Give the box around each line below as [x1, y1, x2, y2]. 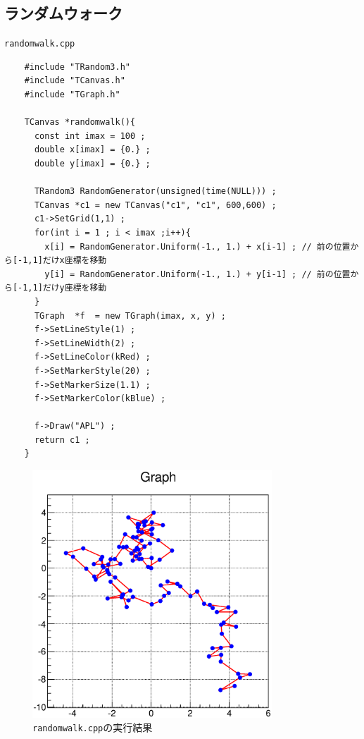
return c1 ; [34, 434, 90, 445]
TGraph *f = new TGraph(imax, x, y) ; [34, 310, 226, 321]
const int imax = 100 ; [34, 130, 146, 141]
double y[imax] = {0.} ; [34, 159, 151, 169]
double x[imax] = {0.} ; [34, 145, 151, 155]
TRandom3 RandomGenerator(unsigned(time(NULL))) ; [34, 186, 277, 197]
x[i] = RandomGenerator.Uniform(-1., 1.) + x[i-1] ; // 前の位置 [44, 241, 351, 252]
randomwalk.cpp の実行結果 [32, 720, 153, 735]
